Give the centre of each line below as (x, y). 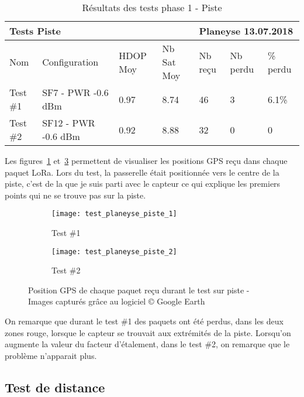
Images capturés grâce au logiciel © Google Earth (117, 301)
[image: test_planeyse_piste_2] (114, 251)
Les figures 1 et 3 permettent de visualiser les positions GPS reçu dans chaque (146, 160)
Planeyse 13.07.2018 (246, 31)
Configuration (70, 62)
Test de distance (55, 387)
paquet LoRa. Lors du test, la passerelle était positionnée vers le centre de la (142, 172)
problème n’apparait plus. (51, 355)
